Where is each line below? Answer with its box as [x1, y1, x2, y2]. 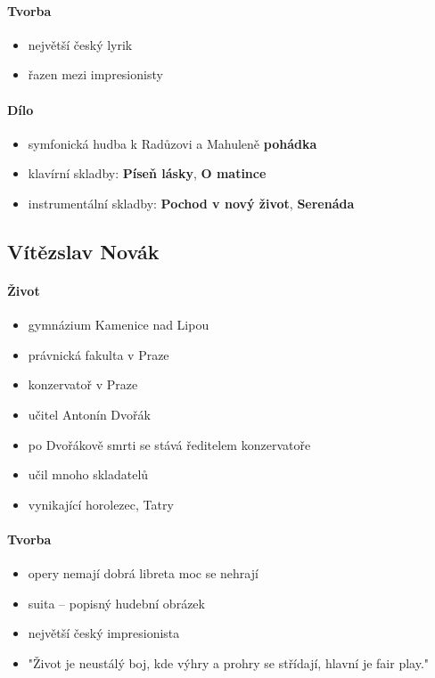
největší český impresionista [28, 624, 180, 642]
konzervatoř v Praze [28, 375, 138, 394]
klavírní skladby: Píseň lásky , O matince [28, 164, 267, 183]
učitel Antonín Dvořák [28, 404, 151, 423]
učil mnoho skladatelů [28, 465, 149, 484]
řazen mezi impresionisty [28, 65, 163, 84]
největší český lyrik [28, 35, 133, 53]
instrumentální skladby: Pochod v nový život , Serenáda [28, 193, 355, 212]
